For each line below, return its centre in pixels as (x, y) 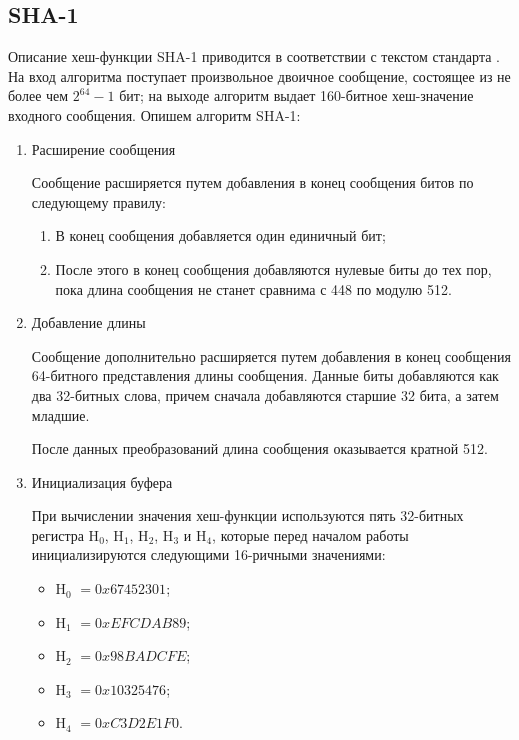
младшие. (60, 414)
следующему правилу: (98, 201)
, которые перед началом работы (310, 534)
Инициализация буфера (102, 481)
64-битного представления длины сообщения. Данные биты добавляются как (265, 375)
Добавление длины (88, 322)
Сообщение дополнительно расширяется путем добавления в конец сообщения (271, 355)
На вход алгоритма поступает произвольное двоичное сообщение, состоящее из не (259, 75)
